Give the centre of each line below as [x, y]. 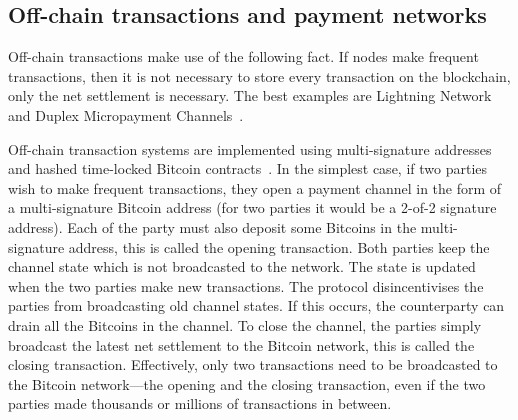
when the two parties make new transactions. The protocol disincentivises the [246, 285]
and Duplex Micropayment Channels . [126, 114]
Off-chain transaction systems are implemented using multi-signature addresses [250, 148]
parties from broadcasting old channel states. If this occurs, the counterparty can [256, 305]
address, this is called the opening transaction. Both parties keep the [279, 246]
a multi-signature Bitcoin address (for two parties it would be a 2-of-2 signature [252, 207]
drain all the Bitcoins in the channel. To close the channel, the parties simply [245, 324]
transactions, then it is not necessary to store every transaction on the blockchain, [259, 75]
